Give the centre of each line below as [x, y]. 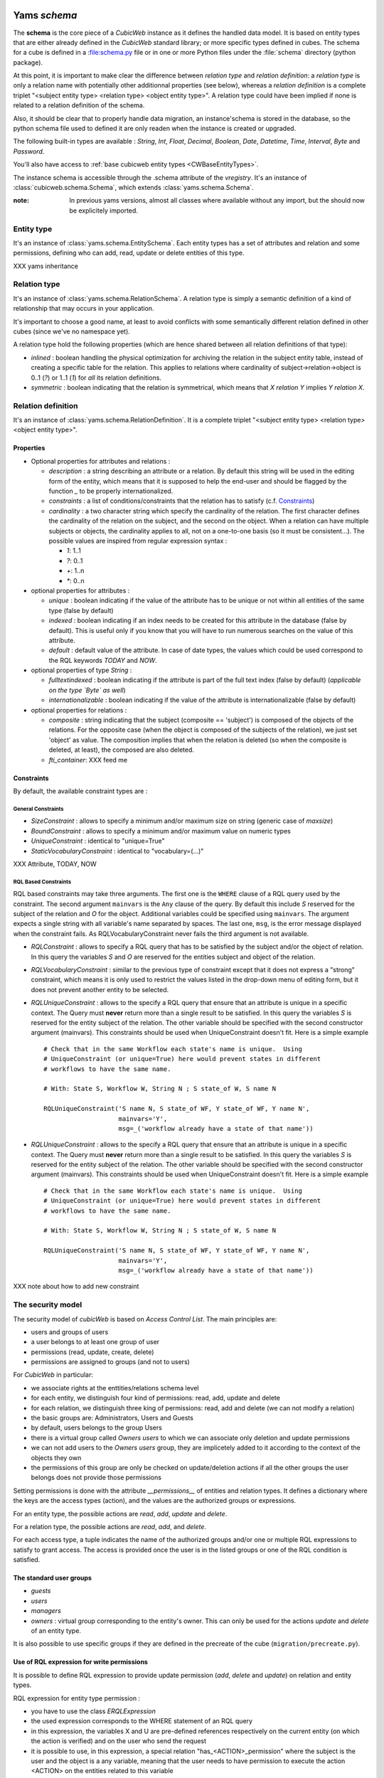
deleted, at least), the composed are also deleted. [122, 750]
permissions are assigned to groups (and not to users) [110, 1362]
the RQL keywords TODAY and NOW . [103, 660]
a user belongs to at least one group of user [95, 1342]
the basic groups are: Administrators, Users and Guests [112, 1418]
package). [28, 62]
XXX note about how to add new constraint [76, 1287]
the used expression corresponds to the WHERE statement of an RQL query [142, 1721]
